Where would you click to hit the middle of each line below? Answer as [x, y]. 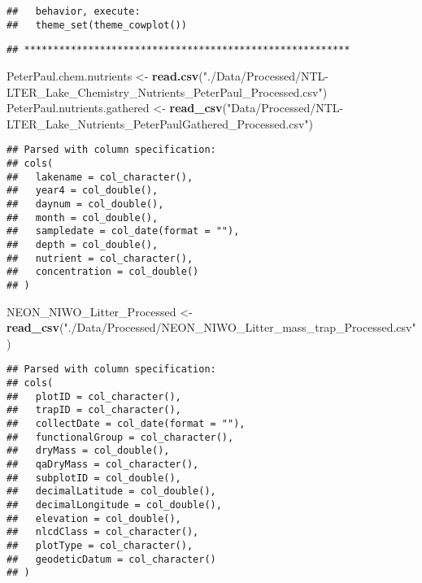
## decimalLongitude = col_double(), [114, 505]
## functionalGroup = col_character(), [120, 437]
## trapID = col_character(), [94, 410]
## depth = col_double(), [83, 244]
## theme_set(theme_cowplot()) [97, 25]
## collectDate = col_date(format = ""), [126, 423]
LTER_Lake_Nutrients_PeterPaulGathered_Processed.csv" [158, 123]
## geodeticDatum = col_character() [111, 559]
